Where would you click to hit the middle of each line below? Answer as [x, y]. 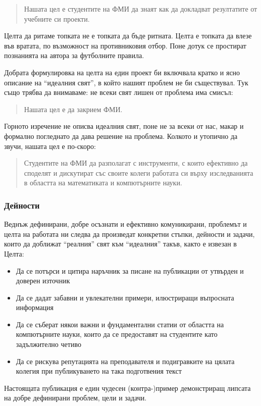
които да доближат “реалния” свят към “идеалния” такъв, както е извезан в [120, 244]
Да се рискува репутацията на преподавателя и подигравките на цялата [125, 361]
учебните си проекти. [57, 18]
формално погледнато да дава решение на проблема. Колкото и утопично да [121, 136]
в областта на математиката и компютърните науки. [103, 183]
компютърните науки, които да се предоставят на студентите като [117, 334]
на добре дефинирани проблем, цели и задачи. [75, 398]
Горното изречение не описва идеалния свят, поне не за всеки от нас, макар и [124, 126]
